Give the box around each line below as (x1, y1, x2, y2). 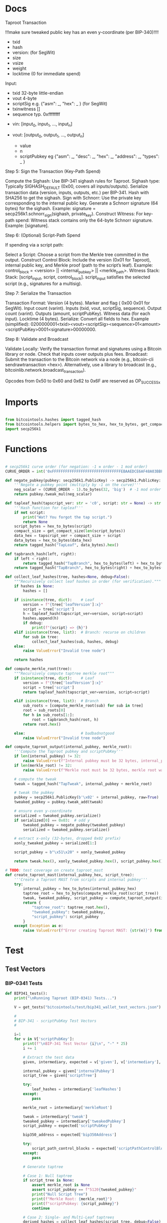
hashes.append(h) (23, 616, 59, 621)
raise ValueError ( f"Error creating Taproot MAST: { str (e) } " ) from (23, 928, 164, 933)
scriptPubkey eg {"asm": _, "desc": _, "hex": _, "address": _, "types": (19, 153, 160, 159)
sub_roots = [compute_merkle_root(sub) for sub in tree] (23, 703, 143, 709)
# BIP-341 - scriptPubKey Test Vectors (14, 1018, 97, 1023)
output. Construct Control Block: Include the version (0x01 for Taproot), (5, 257, 151, 263)
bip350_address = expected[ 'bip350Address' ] (23, 1132, 117, 1138)
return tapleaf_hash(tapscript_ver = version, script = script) (23, 690, 150, 695)
